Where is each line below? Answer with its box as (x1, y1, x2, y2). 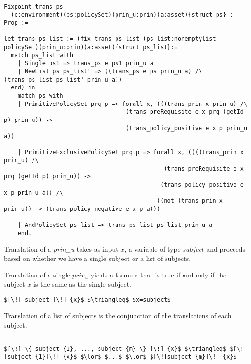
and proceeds (206, 243, 246, 254)
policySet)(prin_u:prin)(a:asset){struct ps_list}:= (4, 43, 178, 51)
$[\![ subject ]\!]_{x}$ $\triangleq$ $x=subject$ (4, 296, 171, 304)
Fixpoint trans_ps (4, 3, 63, 10)
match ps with (17, 92, 63, 99)
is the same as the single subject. (33, 279, 132, 289)
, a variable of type (124, 243, 181, 254)
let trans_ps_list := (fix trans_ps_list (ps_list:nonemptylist (4, 35, 216, 43)
